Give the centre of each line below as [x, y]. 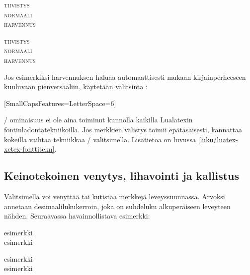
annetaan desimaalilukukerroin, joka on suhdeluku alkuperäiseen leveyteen [117, 206]
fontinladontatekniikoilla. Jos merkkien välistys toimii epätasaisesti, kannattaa [123, 129]
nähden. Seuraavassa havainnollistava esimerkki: [77, 216]
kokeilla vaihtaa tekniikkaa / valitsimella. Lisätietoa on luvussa [100, 139]
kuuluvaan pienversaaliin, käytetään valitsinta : [76, 86]
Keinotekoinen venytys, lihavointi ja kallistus [122, 176]
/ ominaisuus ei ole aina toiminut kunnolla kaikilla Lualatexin [98, 120]
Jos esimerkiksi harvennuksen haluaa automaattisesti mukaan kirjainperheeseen [125, 77]
